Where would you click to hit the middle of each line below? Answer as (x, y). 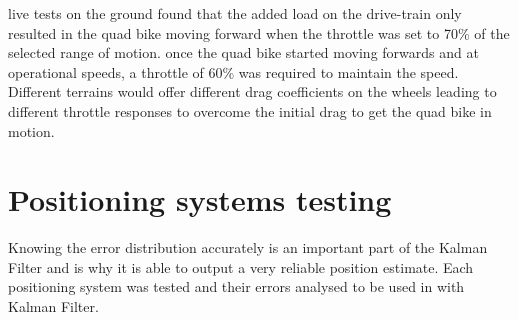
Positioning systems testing (200, 199)
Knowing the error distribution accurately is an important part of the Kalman (248, 247)
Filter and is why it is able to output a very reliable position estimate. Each (241, 266)
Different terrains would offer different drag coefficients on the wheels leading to (252, 91)
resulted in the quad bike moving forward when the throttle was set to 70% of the (259, 32)
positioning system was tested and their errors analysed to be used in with (236, 286)
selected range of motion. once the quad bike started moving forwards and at (243, 52)
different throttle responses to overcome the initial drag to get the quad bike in (250, 110)
